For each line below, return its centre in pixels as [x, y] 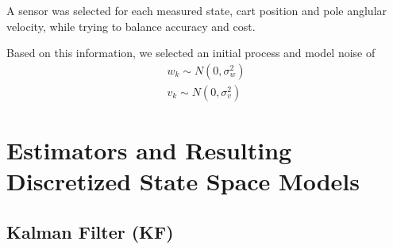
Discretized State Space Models [183, 181]
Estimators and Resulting [149, 150]
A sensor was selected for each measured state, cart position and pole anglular [197, 10]
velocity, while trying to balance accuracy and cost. [131, 26]
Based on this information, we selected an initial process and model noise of [191, 53]
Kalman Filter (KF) [90, 231]
